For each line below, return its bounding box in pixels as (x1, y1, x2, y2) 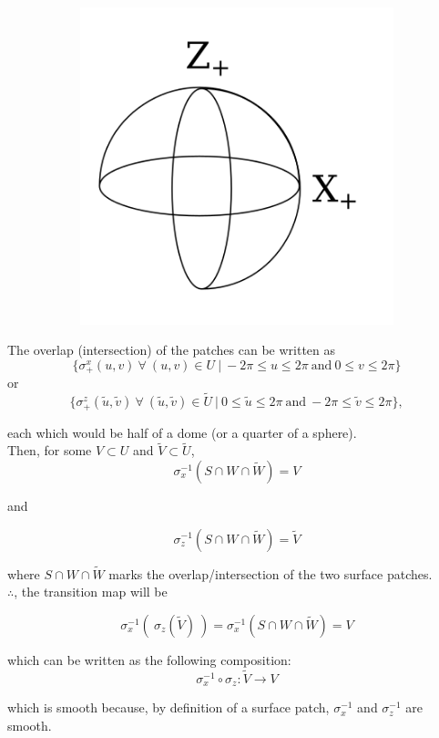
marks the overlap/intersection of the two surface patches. (108, 564, 433, 583)
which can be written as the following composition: (7, 650, 291, 669)
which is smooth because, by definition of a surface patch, (7, 698, 330, 717)
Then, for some (7, 441, 92, 460)
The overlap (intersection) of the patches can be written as (7, 340, 336, 359)
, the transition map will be (14, 582, 168, 601)
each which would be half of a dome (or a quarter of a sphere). (7, 422, 357, 442)
